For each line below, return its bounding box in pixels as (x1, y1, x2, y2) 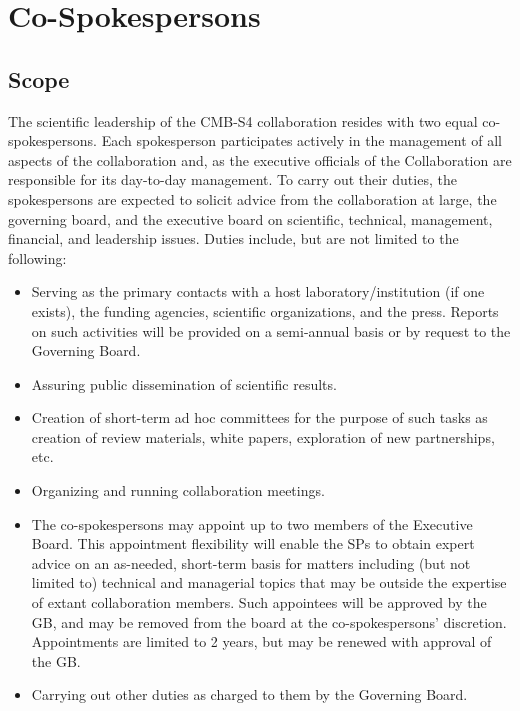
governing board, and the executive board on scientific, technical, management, (8, 208, 493, 229)
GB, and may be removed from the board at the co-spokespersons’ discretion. (31, 611, 507, 632)
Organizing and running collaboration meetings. (31, 480, 325, 501)
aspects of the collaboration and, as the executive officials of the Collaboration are (8, 149, 512, 170)
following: (8, 247, 67, 268)
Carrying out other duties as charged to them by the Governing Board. (31, 684, 468, 705)
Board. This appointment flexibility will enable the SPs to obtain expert (31, 533, 475, 554)
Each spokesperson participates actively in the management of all (101, 130, 503, 151)
